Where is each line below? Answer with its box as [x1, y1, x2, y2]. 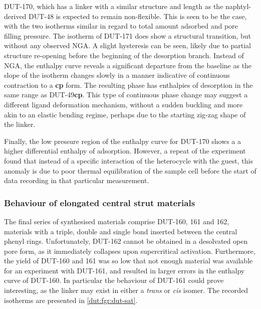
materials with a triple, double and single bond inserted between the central [4, 226, 237, 236]
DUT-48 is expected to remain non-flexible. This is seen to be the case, [29, 11, 247, 21]
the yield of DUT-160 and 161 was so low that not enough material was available [4, 255, 253, 266]
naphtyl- [225, 1, 251, 11]
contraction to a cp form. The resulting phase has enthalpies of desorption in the [4, 79, 253, 90]
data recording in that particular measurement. [4, 175, 149, 186]
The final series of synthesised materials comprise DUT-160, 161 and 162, [4, 216, 229, 226]
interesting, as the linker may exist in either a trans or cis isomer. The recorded [4, 285, 248, 295]
